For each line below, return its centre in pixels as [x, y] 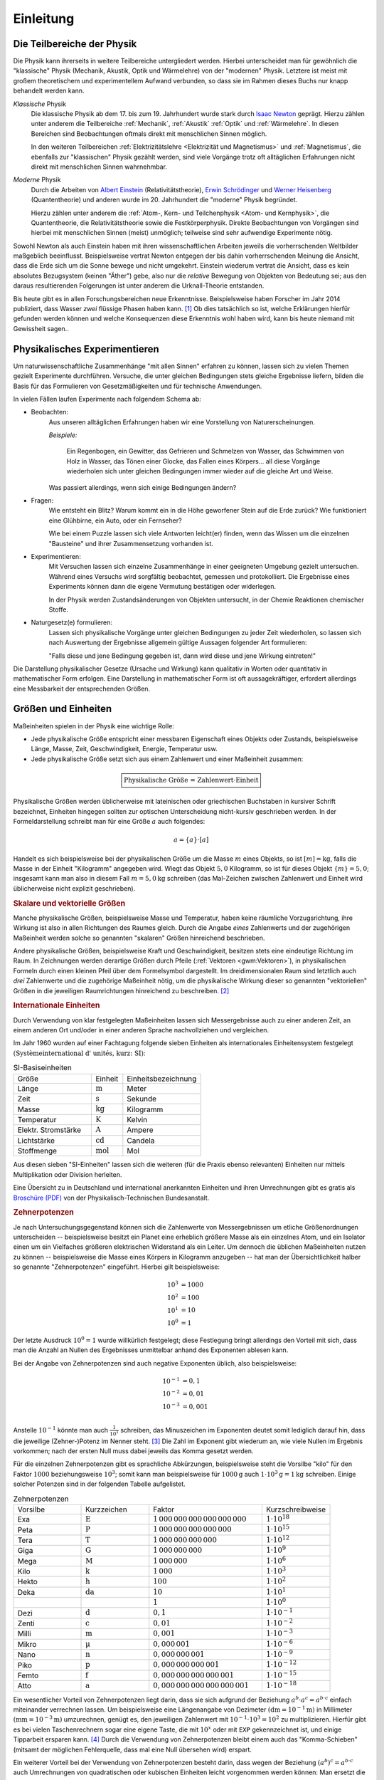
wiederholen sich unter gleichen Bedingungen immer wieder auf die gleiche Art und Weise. [200, 471]
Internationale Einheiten [57, 1005]
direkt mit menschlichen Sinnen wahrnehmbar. [99, 167]
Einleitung [44, 19]
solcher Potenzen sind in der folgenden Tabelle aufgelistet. [100, 1484]
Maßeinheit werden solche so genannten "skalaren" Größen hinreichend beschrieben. [139, 938]
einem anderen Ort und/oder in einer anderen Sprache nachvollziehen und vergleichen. [141, 1030]
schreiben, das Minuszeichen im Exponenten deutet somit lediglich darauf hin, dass [242, 1430]
